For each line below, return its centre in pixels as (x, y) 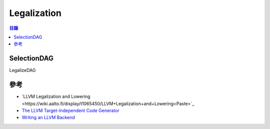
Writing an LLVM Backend (48, 117)
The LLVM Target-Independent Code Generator (70, 110)
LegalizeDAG (22, 70)
